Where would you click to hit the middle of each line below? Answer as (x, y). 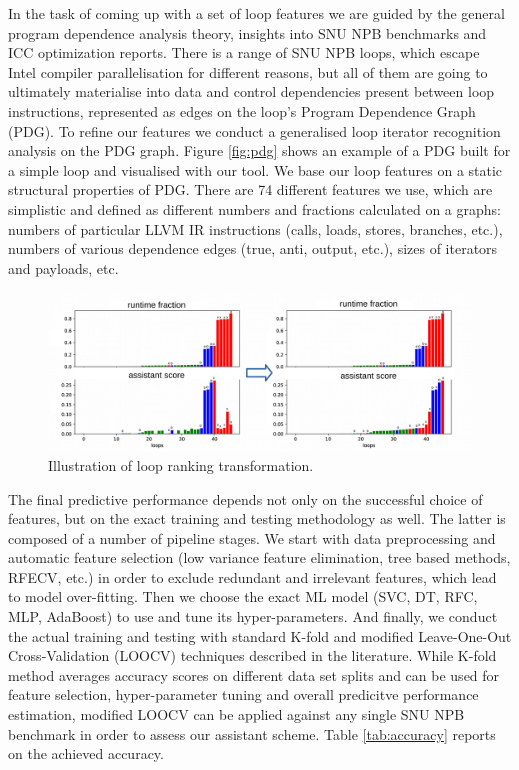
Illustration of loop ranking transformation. (181, 464)
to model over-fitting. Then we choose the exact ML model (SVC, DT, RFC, (243, 596)
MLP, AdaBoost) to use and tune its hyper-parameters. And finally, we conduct (253, 616)
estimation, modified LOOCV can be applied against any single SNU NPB (236, 714)
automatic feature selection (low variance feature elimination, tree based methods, (259, 557)
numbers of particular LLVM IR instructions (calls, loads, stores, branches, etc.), (255, 228)
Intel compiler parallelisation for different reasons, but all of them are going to (248, 71)
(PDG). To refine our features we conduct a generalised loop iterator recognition (254, 130)
